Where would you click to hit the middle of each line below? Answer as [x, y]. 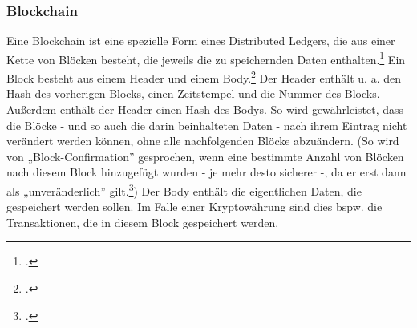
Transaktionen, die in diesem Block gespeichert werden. [143, 222]
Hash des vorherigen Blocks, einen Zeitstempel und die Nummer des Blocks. [193, 93]
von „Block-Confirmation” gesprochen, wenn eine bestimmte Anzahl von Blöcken [205, 156]
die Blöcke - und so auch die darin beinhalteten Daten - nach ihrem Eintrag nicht [207, 125]
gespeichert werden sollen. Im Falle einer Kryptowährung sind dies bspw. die [194, 207]
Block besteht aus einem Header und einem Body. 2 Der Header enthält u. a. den [204, 77]
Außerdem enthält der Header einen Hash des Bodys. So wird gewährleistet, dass [205, 109]
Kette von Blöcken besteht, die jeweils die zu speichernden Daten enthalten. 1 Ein [206, 58]
